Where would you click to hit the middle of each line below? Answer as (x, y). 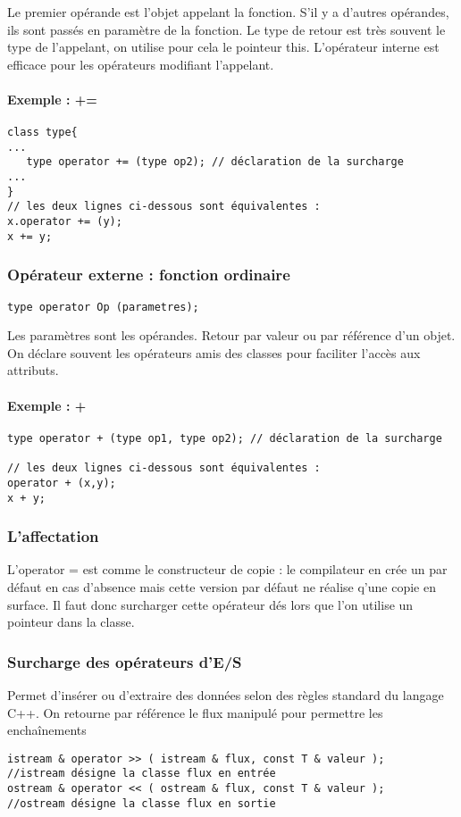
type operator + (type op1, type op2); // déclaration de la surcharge (225, 438)
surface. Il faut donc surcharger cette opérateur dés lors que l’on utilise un (210, 604)
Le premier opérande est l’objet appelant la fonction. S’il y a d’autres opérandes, (228, 12)
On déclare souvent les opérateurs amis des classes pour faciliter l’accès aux (214, 352)
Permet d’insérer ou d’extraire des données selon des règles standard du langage (226, 694)
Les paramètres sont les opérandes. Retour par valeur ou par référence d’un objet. (231, 335)
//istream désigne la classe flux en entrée (142, 774)
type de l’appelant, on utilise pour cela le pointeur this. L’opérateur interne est (223, 47)
